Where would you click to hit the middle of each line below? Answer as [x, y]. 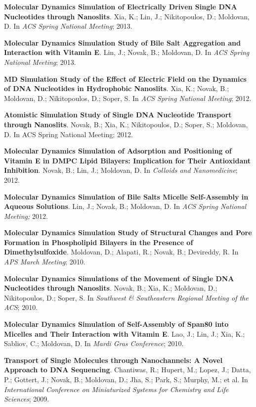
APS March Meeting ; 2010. [45, 262]
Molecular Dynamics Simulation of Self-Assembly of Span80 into [116, 324]
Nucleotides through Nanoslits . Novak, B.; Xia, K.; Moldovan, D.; [111, 288]
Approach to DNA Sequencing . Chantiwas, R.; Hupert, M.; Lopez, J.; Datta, [128, 370]
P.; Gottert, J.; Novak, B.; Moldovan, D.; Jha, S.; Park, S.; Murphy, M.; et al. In [126, 379]
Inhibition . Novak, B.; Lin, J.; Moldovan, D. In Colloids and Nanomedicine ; [121, 170]
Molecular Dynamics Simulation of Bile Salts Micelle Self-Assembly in [126, 196]
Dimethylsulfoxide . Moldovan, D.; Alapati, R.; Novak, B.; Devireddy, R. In [121, 252]
